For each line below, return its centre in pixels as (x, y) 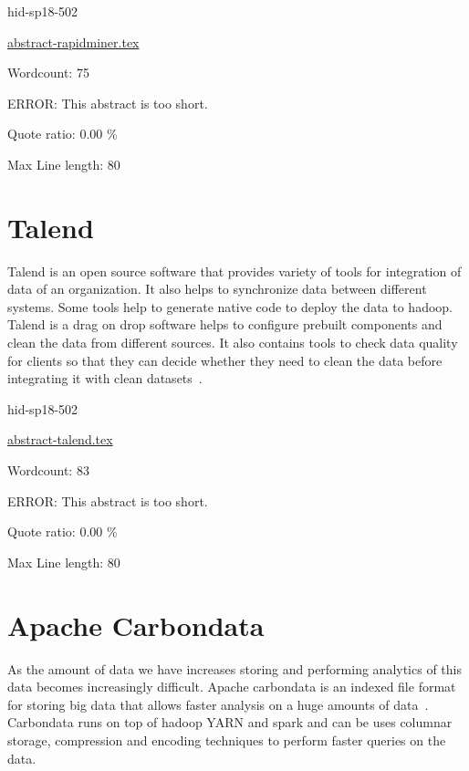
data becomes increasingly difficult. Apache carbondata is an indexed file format (232, 687)
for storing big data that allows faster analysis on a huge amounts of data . (218, 704)
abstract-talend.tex (60, 439)
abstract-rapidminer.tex (73, 42)
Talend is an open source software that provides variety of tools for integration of (234, 271)
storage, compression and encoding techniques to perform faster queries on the (227, 740)
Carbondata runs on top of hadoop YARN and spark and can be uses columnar (230, 722)
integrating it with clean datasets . (105, 378)
